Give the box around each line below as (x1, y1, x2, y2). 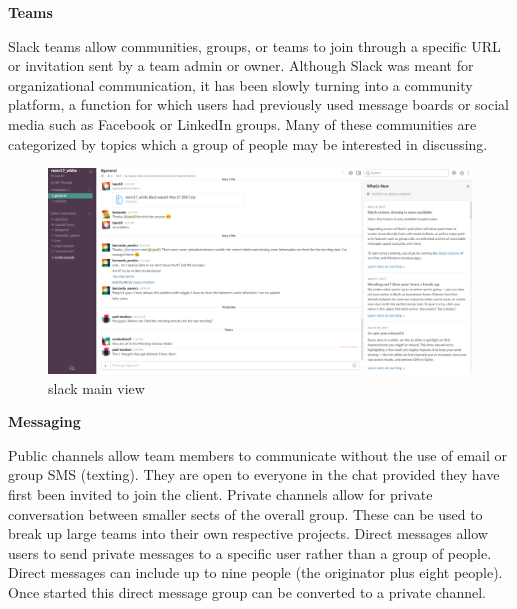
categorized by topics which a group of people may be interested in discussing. (8, 133, 488, 154)
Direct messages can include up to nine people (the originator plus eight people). (8, 562, 503, 583)
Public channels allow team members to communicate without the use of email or (8, 444, 507, 465)
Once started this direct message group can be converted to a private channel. (8, 581, 487, 602)
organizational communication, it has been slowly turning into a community (8, 74, 473, 95)
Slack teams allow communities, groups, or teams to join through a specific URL (8, 35, 501, 56)
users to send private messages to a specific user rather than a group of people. (8, 542, 492, 563)
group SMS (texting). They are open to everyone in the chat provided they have (8, 464, 500, 485)
